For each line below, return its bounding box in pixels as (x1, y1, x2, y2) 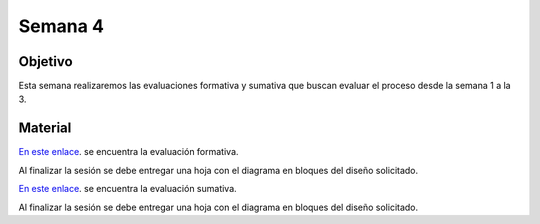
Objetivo (18, 53, 74, 70)
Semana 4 (18, 15, 105, 37)
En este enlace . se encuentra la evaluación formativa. (18, 146, 239, 158)
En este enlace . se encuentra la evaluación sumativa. (18, 183, 237, 195)
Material (18, 120, 72, 137)
